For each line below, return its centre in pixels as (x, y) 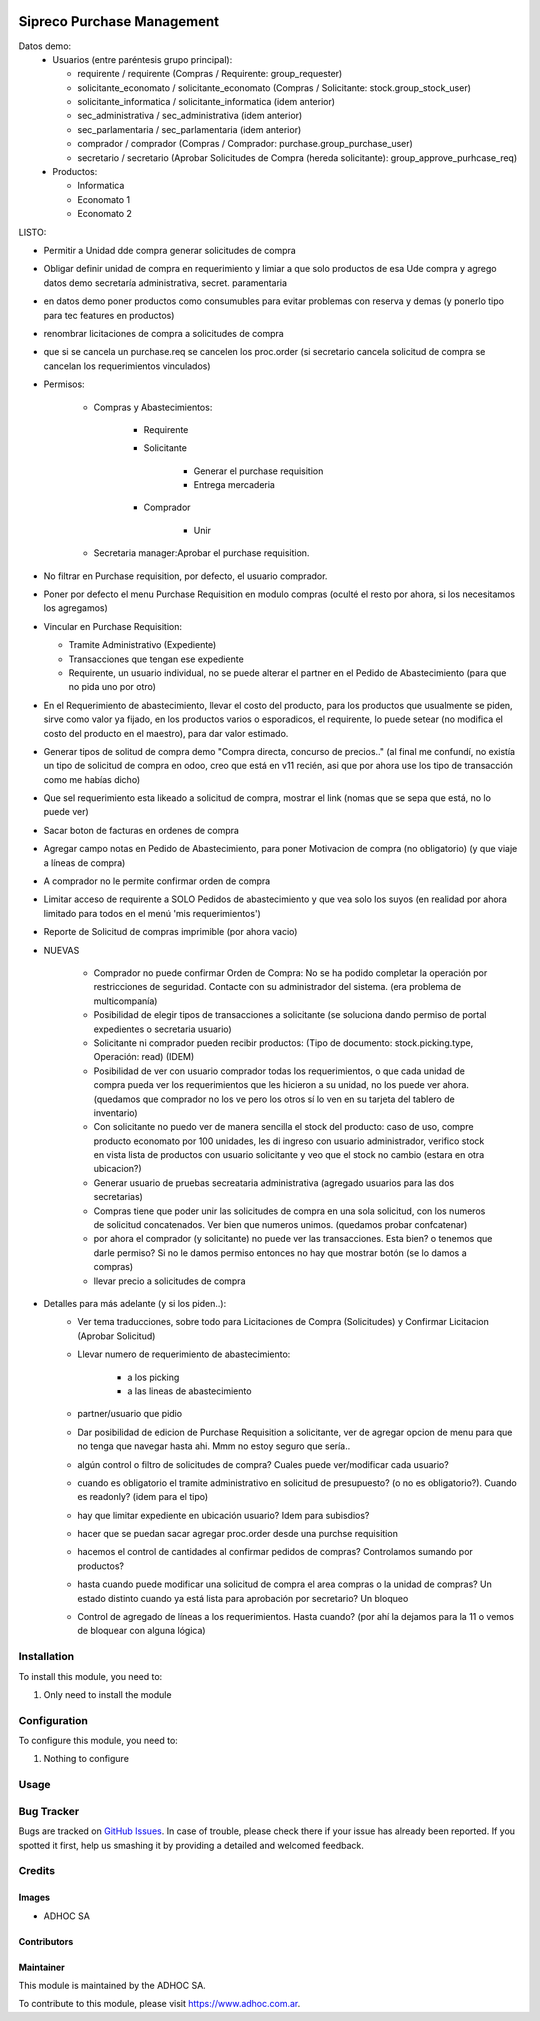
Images (34, 1897)
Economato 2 (104, 214)
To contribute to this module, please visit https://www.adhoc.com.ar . (159, 2004)
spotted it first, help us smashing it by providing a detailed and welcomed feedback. (191, 1845)
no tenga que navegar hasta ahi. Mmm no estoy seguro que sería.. (214, 1446)
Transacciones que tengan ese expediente (156, 659)
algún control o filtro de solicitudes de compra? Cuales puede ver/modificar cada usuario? (263, 1464)
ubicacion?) (117, 1169)
